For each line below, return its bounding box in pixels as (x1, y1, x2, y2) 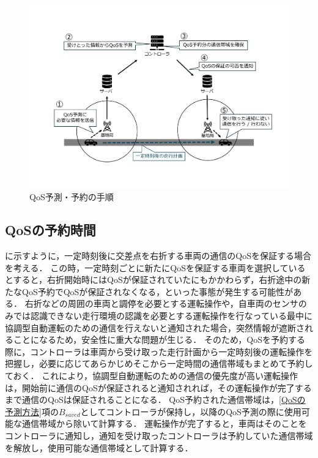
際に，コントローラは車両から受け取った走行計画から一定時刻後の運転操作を (5, 345, 313, 358)
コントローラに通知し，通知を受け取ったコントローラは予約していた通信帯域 (5, 429, 313, 441)
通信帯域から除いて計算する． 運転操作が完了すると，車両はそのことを (21, 417, 307, 430)
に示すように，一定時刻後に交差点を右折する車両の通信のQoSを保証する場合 (5, 249, 311, 262)
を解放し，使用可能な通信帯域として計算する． (5, 441, 193, 454)
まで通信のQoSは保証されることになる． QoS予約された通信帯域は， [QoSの (5, 393, 306, 406)
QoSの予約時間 (5, 220, 96, 239)
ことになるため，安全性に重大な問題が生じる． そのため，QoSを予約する (13, 333, 305, 346)
